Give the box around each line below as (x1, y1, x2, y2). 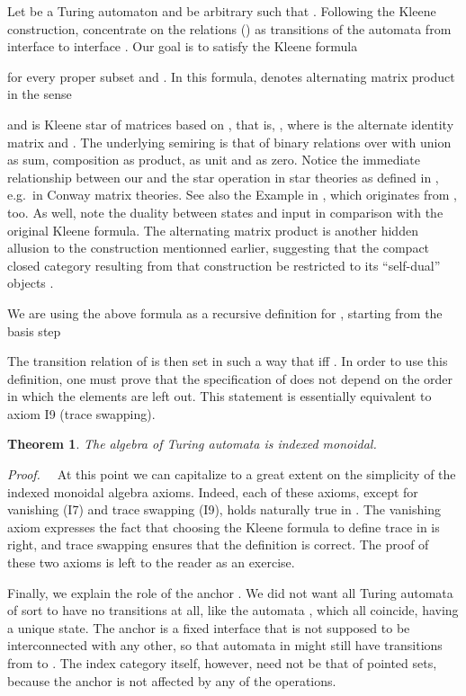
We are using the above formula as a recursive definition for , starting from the (7, 303, 443, 322)
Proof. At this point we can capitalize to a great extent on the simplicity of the (7, 465, 456, 484)
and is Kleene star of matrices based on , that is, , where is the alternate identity (7, 114, 454, 133)
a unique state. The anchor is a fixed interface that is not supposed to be (7, 618, 410, 637)
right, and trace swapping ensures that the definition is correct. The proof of (7, 535, 429, 554)
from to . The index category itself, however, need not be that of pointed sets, (7, 654, 437, 672)
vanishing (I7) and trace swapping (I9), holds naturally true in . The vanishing (7, 500, 441, 519)
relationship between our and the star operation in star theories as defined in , (7, 167, 439, 186)
